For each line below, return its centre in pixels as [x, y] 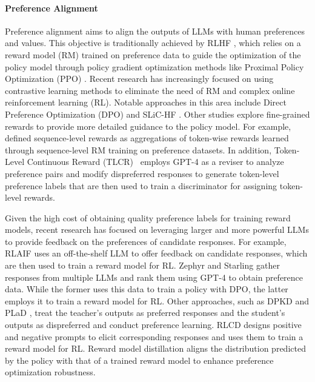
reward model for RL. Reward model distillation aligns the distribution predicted [155, 348]
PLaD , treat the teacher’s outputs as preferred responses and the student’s [145, 313]
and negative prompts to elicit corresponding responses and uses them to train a [154, 336]
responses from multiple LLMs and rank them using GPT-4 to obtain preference [154, 277]
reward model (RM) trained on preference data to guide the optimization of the [153, 54]
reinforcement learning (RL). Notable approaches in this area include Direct [146, 102]
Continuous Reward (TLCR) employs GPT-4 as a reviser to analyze [155, 162]
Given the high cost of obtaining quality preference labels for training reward [148, 217]
